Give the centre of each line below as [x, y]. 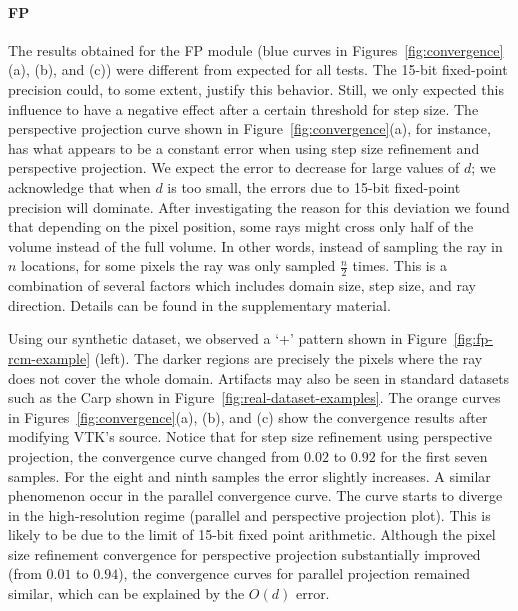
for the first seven [434, 455]
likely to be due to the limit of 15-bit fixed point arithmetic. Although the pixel [252, 534]
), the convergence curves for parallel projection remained [294, 573]
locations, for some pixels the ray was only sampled [178, 265]
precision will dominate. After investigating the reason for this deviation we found [259, 206]
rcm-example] [49, 357]
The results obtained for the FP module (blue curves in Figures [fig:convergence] [256, 49]
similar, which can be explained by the [126, 593]
